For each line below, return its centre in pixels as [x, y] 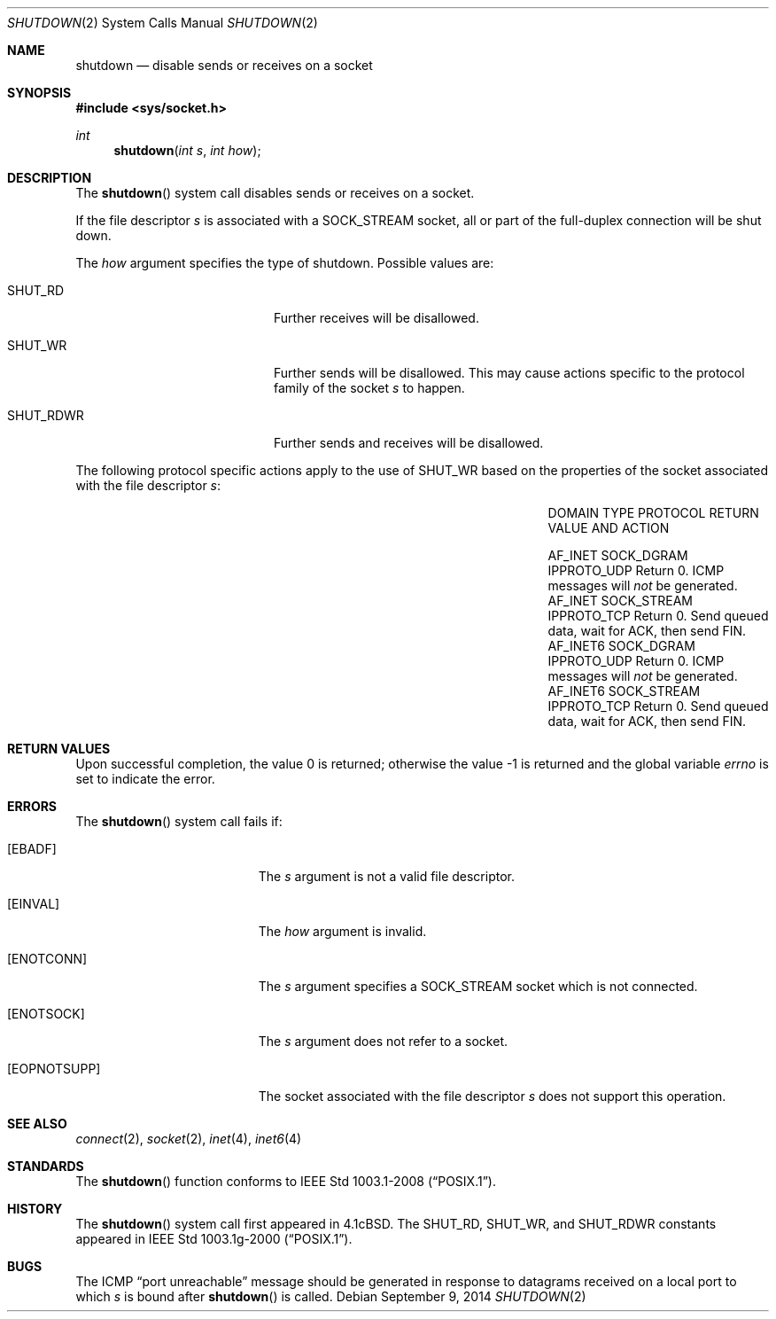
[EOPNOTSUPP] [54, 1069]
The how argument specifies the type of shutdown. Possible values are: [285, 263]
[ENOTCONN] [47, 959]
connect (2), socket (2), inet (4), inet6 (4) [189, 1139]
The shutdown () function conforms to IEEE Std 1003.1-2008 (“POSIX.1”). [286, 1181]
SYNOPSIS [39, 93]
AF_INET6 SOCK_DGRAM [621, 646]
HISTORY [35, 1209]
